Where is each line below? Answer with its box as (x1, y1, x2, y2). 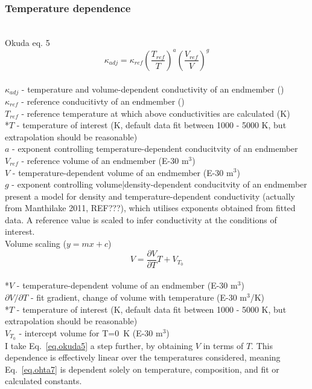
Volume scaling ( (5, 237, 66, 250)
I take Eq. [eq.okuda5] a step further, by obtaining (5, 339, 193, 351)
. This (251, 339, 273, 351)
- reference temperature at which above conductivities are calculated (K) (21, 106, 290, 119)
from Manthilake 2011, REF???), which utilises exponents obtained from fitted (5, 201, 296, 214)
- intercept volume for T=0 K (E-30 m (19, 326, 163, 339)
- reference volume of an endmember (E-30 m (21, 154, 189, 166)
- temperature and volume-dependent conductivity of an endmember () (21, 82, 284, 95)
